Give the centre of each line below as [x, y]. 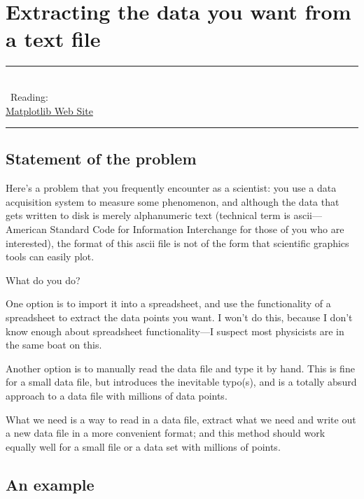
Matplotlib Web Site [49, 110]
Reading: [29, 96]
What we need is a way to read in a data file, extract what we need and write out [181, 419]
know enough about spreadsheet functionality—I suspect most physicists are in [175, 331]
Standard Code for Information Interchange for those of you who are [197, 229]
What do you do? [43, 280]
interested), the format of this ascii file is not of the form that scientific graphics [177, 243]
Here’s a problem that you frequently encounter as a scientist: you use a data [171, 188]
